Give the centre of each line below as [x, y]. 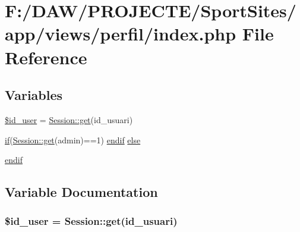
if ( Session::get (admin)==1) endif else [73, 139]
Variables [34, 95]
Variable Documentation [81, 192]
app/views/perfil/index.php [121, 34]
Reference [46, 57]
